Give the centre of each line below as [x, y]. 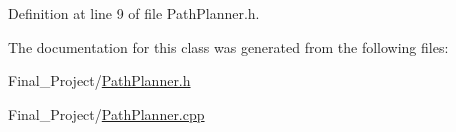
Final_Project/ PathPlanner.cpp [106, 113]
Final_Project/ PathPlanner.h [99, 80]
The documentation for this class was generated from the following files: [228, 46]
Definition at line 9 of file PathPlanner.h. [134, 13]
